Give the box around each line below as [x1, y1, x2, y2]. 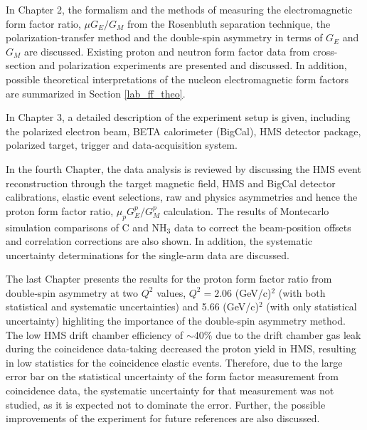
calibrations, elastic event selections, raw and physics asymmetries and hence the [6, 189, 358, 204]
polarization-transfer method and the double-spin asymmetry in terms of [6, 30, 323, 45]
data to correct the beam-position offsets [174, 219, 351, 234]
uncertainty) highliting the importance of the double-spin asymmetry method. [6, 313, 346, 328]
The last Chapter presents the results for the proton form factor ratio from [6, 271, 332, 286]
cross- [312, 43, 338, 58]
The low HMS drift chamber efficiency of [6, 327, 183, 342]
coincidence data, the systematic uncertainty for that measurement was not [6, 383, 334, 398]
